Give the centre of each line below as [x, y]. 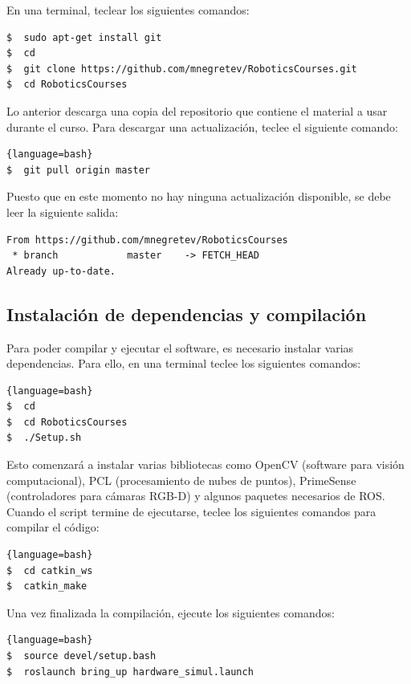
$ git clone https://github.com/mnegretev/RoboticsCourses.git [182, 69]
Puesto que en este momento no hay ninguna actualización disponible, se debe [199, 196]
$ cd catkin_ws [50, 570]
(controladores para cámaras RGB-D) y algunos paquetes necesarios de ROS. [196, 496]
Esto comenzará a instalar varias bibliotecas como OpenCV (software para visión [205, 464]
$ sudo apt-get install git [84, 37]
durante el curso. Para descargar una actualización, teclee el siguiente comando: [202, 126]
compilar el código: [53, 527]
